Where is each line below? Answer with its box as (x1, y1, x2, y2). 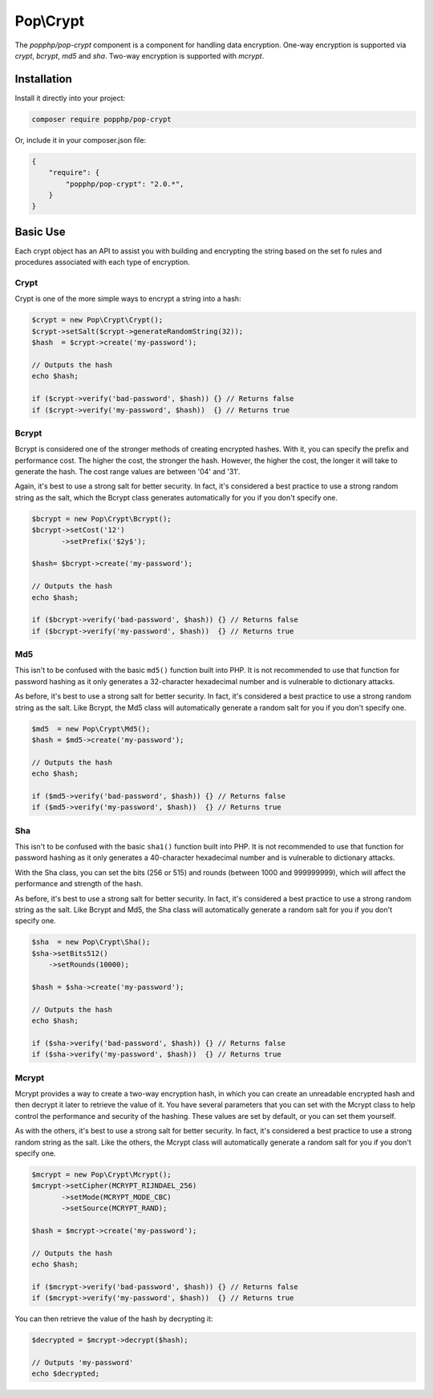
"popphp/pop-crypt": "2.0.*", (65, 179, 184, 188)
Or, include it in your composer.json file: (14, 135, 147, 144)
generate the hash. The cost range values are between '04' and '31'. (14, 467, 241, 476)
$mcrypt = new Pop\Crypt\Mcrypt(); (31, 1169, 172, 1179)
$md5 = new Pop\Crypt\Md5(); (31, 724, 151, 733)
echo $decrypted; (31, 1369, 100, 1379)
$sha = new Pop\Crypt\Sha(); (31, 938, 151, 946)
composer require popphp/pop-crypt (31, 115, 172, 124)
